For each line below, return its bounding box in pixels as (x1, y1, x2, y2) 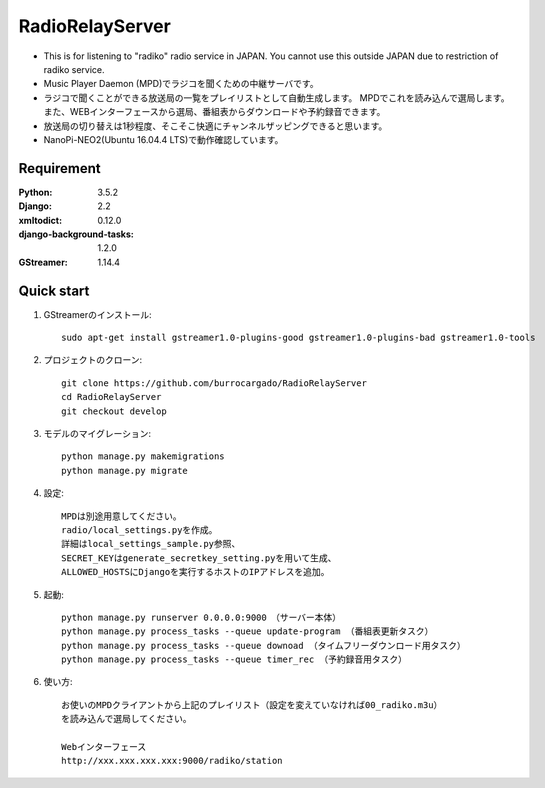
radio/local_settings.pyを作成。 (61, 524, 218, 535)
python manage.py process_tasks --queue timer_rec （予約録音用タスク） (61, 654, 408, 665)
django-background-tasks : (18, 228, 134, 240)
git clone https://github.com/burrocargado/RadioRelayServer (61, 377, 367, 389)
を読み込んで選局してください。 (61, 713, 192, 725)
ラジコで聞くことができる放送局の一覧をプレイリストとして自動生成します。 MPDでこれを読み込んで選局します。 (43, 91, 510, 104)
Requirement (18, 160, 102, 177)
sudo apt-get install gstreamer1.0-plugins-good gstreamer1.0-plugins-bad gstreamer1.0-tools (61, 332, 536, 344)
